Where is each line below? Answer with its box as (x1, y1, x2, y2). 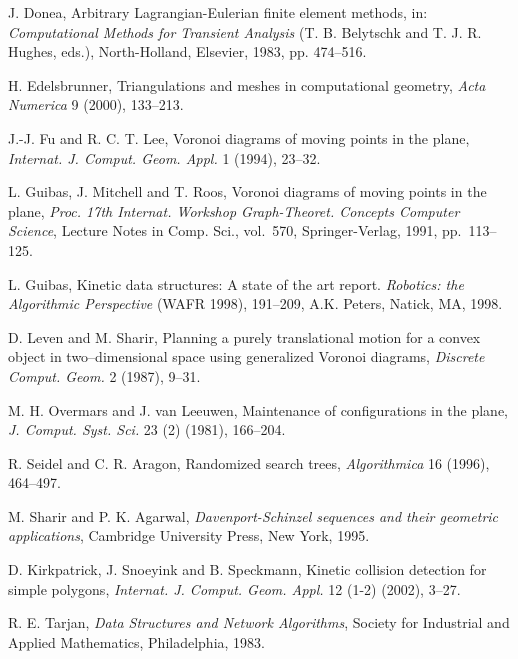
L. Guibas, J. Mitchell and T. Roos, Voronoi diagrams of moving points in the (8, 181, 487, 202)
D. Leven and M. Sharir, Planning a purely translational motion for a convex (8, 326, 481, 347)
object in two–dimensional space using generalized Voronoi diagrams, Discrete (8, 346, 485, 367)
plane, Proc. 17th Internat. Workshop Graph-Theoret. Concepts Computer (8, 200, 460, 221)
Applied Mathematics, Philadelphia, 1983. (8, 631, 265, 652)
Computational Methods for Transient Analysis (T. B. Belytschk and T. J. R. (8, 21, 482, 42)
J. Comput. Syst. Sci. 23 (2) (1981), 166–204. (8, 419, 286, 440)
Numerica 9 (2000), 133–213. (8, 94, 184, 115)
